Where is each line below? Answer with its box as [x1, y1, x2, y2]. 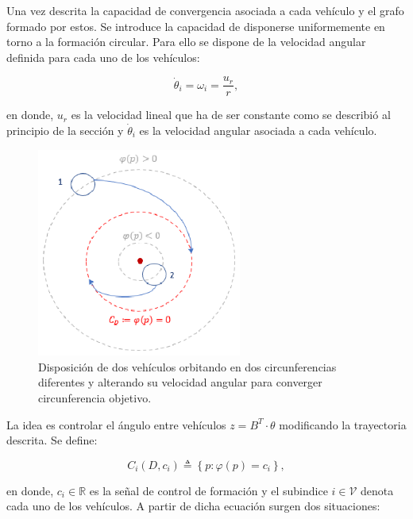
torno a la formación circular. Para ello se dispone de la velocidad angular [6, 33, 366, 50]
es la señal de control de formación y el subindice [89, 482, 328, 498]
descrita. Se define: [6, 432, 98, 448]
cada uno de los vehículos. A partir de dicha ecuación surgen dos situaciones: [6, 498, 380, 514]
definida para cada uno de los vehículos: [6, 48, 200, 65]
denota [361, 482, 394, 498]
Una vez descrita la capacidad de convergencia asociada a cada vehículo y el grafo [6, 2, 404, 18]
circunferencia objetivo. [38, 389, 152, 406]
